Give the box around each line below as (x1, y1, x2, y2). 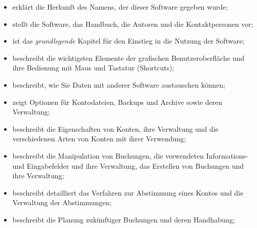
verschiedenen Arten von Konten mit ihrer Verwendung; (12, 133, 186, 144)
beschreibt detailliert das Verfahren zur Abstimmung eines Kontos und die (12, 187, 244, 198)
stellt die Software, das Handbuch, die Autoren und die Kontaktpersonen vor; (12, 18, 253, 29)
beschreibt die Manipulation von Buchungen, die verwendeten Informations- (12, 150, 248, 161)
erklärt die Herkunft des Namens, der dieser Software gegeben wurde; (12, 2, 228, 12)
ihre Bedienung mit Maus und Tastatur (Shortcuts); (12, 62, 174, 73)
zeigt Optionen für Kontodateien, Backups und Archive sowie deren (12, 96, 223, 107)
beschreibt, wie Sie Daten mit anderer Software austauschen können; (12, 79, 226, 90)
